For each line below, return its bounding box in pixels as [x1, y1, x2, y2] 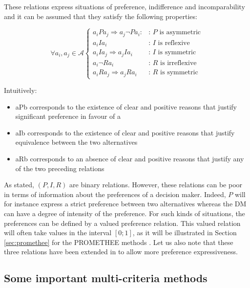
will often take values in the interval [4, 227, 112, 238]
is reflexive [158, 39, 190, 46]
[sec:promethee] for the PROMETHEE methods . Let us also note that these [4, 237, 233, 247]
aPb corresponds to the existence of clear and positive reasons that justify [15, 101, 237, 111]
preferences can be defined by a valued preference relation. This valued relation [4, 218, 241, 228]
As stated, [4, 179, 34, 190]
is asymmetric [159, 29, 201, 36]
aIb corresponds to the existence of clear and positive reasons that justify [15, 127, 235, 137]
